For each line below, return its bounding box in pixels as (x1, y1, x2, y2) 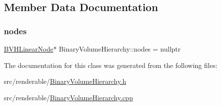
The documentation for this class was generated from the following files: (4, 60, 218, 70)
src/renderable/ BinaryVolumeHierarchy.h (4, 76, 126, 86)
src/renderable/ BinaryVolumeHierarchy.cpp (4, 92, 133, 102)
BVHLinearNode (4, 44, 53, 53)
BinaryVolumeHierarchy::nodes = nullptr (59, 44, 181, 53)
